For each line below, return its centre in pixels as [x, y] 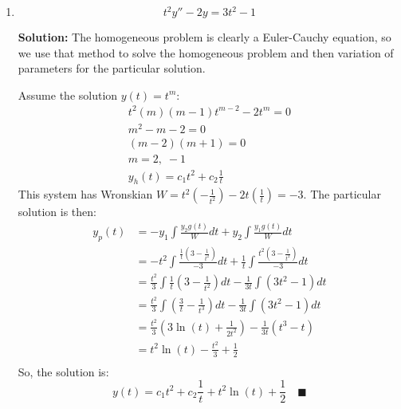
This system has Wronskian [85, 194]
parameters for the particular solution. [112, 68]
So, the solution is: [63, 371]
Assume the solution [68, 94]
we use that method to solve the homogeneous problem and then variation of [206, 52]
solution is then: [57, 212]
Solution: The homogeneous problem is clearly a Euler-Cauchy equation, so [204, 37]
